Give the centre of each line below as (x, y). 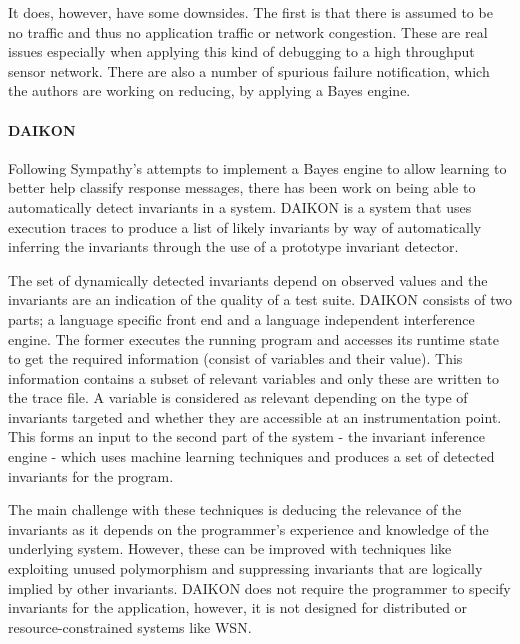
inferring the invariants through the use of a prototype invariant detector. (233, 246)
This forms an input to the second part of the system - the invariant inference (246, 436)
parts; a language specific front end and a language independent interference (241, 318)
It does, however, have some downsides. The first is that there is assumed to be (250, 12)
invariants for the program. (91, 475)
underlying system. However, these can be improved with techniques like (230, 548)
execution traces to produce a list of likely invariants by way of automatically (245, 226)
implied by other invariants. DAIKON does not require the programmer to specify (259, 587)
